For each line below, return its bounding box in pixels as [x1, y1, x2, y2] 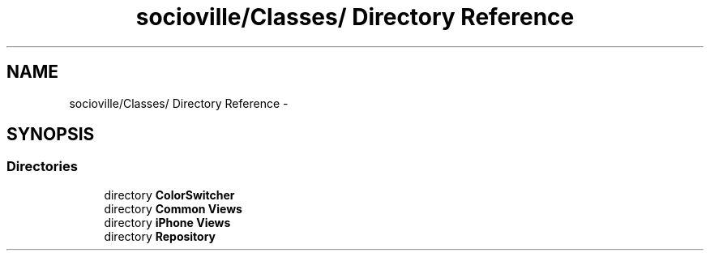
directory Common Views [104, 201, 242, 216]
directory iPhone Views [104, 215, 231, 229]
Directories [6, 158, 78, 175]
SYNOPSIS [6, 124, 95, 145]
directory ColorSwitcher [104, 187, 235, 202]
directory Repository [104, 229, 216, 243]
